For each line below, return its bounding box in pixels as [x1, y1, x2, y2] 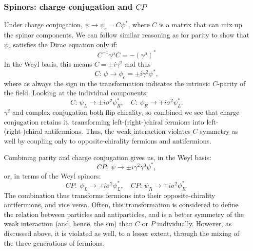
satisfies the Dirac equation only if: [13, 39, 117, 49]
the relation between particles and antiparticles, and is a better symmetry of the [4, 209, 244, 219]
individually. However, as [157, 218, 232, 229]
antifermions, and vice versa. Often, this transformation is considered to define [4, 199, 238, 210]
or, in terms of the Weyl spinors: [4, 170, 101, 180]
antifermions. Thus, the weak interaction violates [44, 126, 191, 136]
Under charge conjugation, [4, 19, 83, 30]
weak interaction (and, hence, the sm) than [4, 218, 133, 229]
